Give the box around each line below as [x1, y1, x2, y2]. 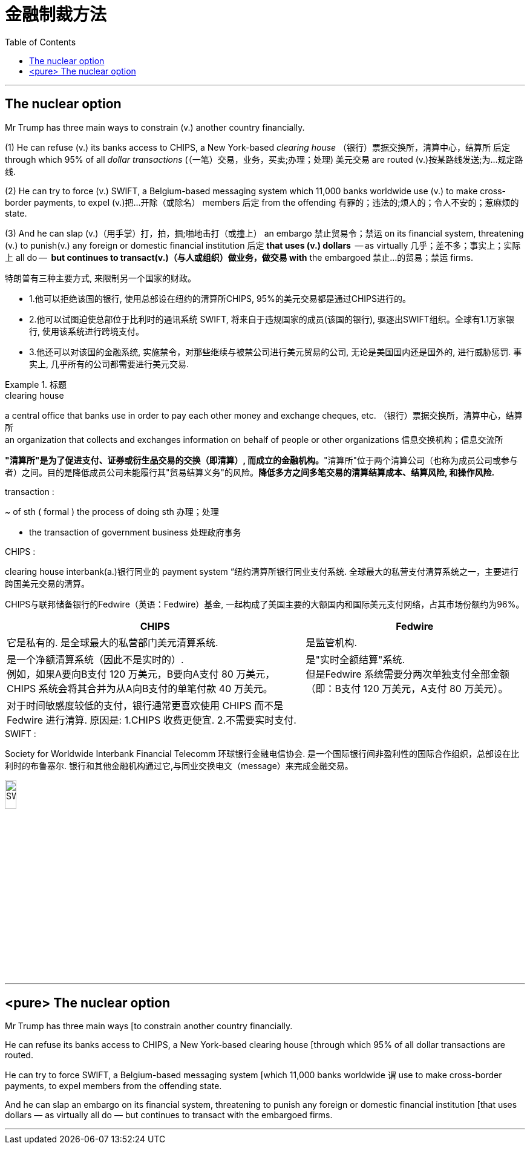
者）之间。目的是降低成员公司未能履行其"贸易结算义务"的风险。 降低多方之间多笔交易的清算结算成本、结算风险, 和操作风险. [5, 466, 495, 477]
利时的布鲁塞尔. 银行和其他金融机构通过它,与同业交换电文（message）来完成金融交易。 [5, 760, 353, 771]
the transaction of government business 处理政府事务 [29, 526, 241, 537]
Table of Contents [5, 36, 76, 47]
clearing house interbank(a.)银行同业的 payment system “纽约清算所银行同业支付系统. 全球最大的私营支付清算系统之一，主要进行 [5, 566, 519, 577]
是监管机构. [306, 636, 358, 649]
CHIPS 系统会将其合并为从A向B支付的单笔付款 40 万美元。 [7, 682, 273, 695]
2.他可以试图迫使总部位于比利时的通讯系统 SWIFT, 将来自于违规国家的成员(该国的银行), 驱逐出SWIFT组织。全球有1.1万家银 [29, 313, 515, 324]
